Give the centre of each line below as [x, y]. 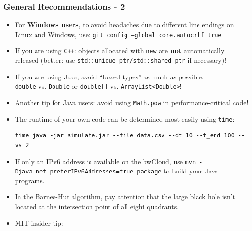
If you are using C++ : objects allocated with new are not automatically [120, 50]
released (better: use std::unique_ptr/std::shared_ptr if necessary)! [121, 60]
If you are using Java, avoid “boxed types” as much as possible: [109, 76]
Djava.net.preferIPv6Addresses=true [74, 172]
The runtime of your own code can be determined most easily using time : [125, 119]
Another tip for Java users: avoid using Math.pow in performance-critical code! [132, 103]
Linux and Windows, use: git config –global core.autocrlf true [118, 34]
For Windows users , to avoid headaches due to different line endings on [124, 25]
